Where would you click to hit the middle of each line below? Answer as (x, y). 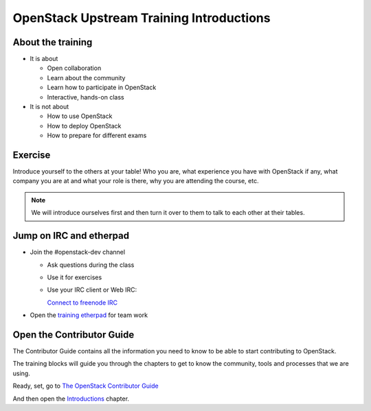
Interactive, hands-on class (86, 97)
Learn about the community (86, 78)
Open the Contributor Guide (74, 334)
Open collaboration (74, 68)
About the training (53, 42)
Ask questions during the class (91, 265)
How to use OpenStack (80, 116)
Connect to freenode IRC (82, 303)
